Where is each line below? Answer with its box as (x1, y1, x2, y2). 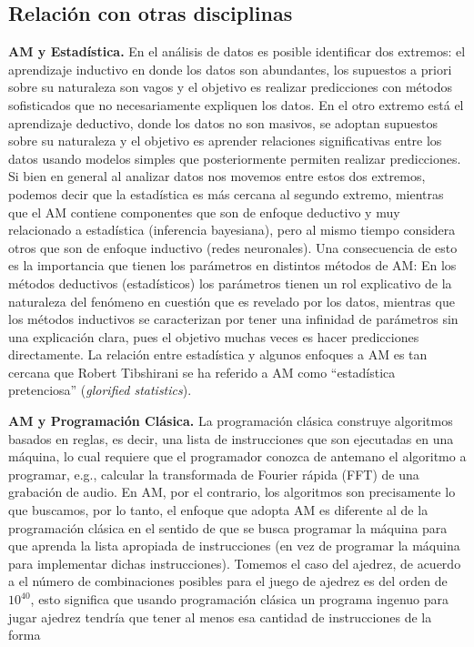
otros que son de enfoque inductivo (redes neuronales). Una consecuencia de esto (8, 238, 458, 257)
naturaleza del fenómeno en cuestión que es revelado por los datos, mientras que (8, 291, 455, 310)
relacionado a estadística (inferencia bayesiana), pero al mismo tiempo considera (8, 220, 456, 239)
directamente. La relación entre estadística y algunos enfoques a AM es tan (8, 345, 428, 364)
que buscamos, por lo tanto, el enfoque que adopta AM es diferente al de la (8, 500, 429, 520)
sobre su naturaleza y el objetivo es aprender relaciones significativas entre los (8, 131, 442, 150)
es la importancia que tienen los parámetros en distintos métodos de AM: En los (8, 256, 457, 275)
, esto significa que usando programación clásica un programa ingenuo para (30, 590, 449, 609)
